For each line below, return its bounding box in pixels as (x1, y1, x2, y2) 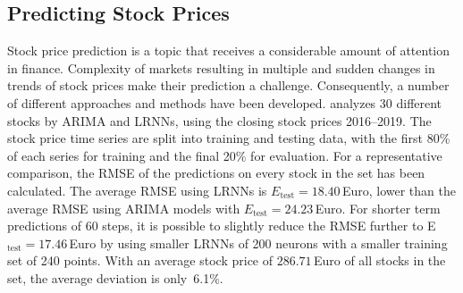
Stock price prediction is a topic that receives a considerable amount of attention (7, 41, 450, 60)
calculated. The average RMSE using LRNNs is (7, 180, 267, 199)
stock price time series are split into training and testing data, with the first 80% (7, 129, 450, 147)
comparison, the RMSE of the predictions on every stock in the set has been (7, 163, 425, 182)
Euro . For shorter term (315, 198, 441, 217)
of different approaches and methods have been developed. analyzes (7, 93, 376, 112)
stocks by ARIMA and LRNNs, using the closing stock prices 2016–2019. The (7, 111, 432, 130)
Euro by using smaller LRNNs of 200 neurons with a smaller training (69, 233, 448, 252)
